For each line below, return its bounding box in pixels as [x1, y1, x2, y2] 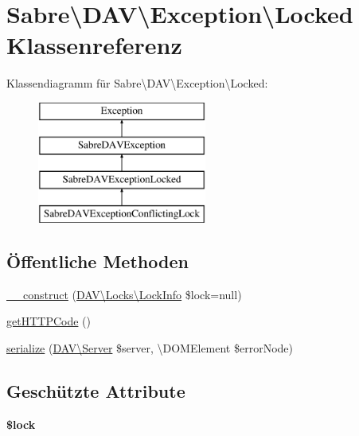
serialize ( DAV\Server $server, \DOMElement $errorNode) [6, 340, 293, 356]
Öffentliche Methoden [6, 249, 189, 274]
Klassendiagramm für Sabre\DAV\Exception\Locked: [6, 75, 268, 91]
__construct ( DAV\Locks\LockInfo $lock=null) [6, 286, 242, 302]
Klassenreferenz [6, 29, 182, 61]
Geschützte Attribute [6, 379, 185, 403]
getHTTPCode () [6, 313, 91, 329]
